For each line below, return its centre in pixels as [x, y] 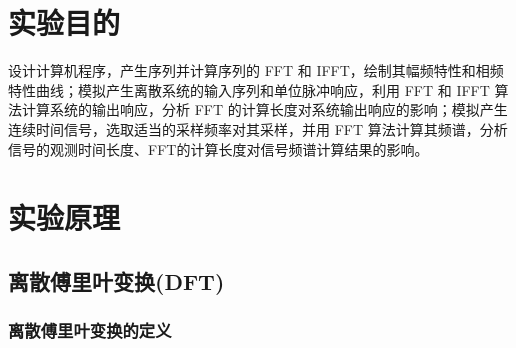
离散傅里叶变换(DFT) [116, 280]
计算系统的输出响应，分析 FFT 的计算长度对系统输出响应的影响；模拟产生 [264, 109]
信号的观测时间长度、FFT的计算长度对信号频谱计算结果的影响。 [218, 148]
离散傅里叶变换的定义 [90, 330]
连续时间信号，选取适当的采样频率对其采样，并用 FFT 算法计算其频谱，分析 [258, 128]
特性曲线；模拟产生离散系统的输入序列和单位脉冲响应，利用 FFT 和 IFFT [249, 89]
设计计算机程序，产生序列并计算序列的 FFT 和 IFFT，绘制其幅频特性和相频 [256, 70]
